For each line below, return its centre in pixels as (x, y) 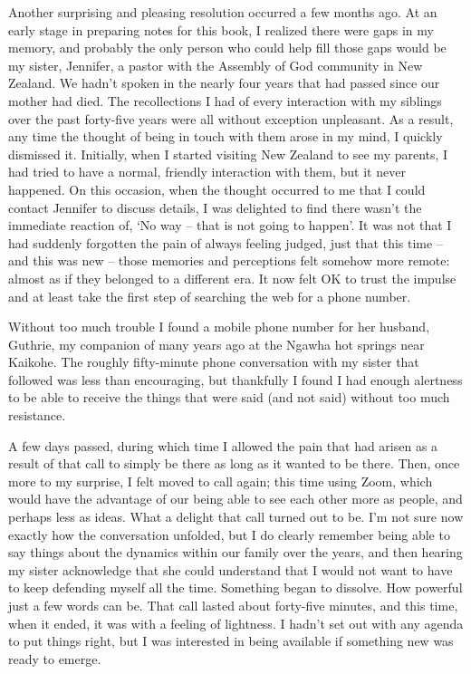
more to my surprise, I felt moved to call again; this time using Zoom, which (221, 481)
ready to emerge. (55, 658)
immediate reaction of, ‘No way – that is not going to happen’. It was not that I (230, 225)
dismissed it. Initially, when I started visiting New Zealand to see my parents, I (228, 154)
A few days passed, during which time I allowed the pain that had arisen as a (223, 445)
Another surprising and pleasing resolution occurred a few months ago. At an (223, 12)
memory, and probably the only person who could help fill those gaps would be (227, 48)
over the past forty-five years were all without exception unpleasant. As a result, (231, 118)
